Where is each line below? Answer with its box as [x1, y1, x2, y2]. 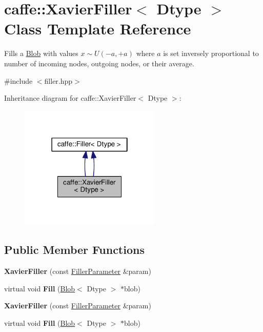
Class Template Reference [4, 18, 191, 39]
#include [4, 75, 33, 86]
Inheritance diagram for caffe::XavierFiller [4, 93, 136, 103]
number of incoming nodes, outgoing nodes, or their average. [4, 58, 194, 68]
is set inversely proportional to [163, 48, 259, 59]
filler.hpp [44, 75, 73, 86]
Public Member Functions [4, 242, 145, 257]
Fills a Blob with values [4, 48, 78, 59]
